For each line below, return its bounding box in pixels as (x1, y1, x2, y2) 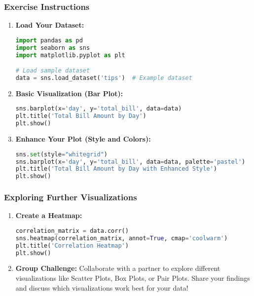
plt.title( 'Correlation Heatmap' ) (15, 242, 129, 249)
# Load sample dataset (15, 67, 90, 74)
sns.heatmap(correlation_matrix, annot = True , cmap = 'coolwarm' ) (15, 234, 228, 242)
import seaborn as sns (15, 44, 90, 51)
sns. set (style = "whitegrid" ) (15, 150, 108, 158)
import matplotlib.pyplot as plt (15, 51, 125, 59)
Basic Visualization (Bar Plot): (15, 88, 123, 98)
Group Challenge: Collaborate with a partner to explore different (15, 263, 220, 273)
